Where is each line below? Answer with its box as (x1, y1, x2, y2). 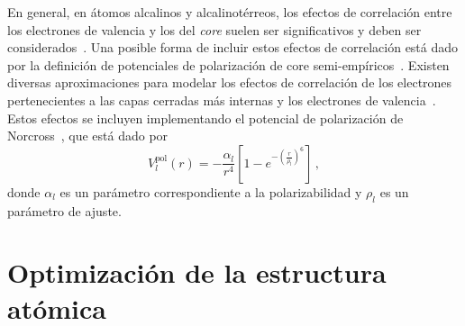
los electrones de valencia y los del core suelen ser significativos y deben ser (7, 20, 422, 39)
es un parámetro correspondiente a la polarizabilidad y (59, 182, 362, 201)
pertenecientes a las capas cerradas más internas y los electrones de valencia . (7, 90, 436, 109)
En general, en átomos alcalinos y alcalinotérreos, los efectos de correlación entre (7, 3, 452, 21)
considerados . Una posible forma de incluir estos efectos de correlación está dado (7, 38, 459, 57)
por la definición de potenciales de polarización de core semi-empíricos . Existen (7, 55, 450, 74)
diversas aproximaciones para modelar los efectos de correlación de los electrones (7, 73, 452, 92)
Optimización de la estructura (7, 254, 387, 291)
